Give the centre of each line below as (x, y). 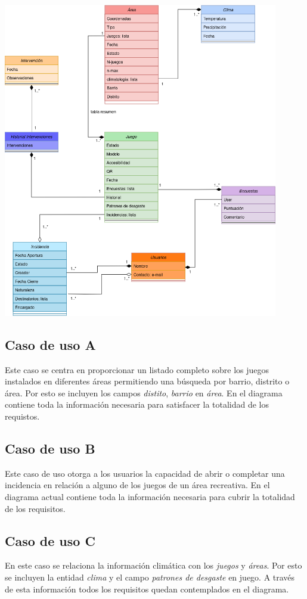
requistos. (22, 416)
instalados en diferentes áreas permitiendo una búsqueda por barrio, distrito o (147, 381)
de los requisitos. (35, 508)
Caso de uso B (50, 448)
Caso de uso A (50, 344)
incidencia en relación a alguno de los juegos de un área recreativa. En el (137, 485)
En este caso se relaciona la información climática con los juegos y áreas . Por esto (153, 565)
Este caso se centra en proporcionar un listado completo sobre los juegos (137, 369)
